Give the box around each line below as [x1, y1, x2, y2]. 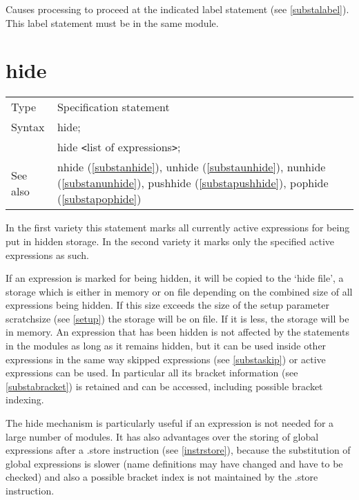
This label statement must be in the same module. [6, 15, 219, 30]
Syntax [11, 119, 45, 135]
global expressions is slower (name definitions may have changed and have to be [6, 456, 343, 470]
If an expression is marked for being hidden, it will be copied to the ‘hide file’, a [6, 271, 344, 285]
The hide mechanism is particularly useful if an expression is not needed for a [6, 416, 334, 430]
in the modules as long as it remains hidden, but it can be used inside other [6, 338, 327, 353]
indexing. [6, 392, 44, 407]
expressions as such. [6, 247, 89, 262]
